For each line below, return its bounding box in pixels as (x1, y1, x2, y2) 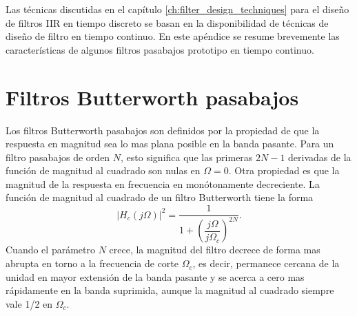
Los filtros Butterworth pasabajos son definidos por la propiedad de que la (6, 123, 320, 137)
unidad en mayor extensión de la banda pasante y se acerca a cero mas (6, 269, 305, 284)
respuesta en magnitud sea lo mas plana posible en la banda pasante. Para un (6, 136, 334, 151)
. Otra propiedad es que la (228, 163, 340, 178)
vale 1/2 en (6, 296, 53, 310)
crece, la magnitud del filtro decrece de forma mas (109, 242, 320, 257)
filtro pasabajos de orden (6, 149, 110, 164)
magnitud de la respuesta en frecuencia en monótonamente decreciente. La (6, 176, 320, 191)
